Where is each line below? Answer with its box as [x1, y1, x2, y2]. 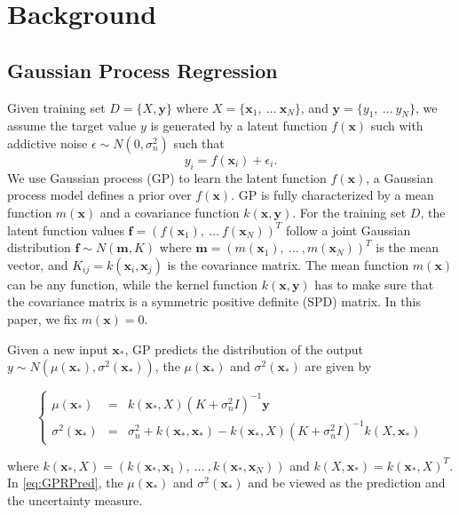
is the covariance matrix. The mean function [167, 255, 409, 273]
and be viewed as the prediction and [248, 473, 446, 492]
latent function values [7, 220, 124, 239]
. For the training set [292, 202, 407, 221]
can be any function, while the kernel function [7, 274, 258, 293]
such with [370, 116, 423, 135]
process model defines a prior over [7, 186, 192, 204]
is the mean [376, 238, 439, 257]
